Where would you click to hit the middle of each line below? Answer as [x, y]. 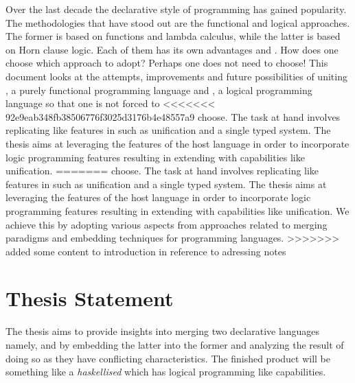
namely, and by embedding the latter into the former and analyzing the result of [175, 345]
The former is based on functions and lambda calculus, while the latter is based [173, 36]
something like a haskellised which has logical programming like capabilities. [166, 372]
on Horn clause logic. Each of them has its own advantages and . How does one [172, 49]
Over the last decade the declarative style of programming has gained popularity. [176, 9]
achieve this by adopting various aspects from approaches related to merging [167, 224]
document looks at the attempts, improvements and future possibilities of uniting [176, 76]
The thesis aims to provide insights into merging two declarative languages [163, 331]
